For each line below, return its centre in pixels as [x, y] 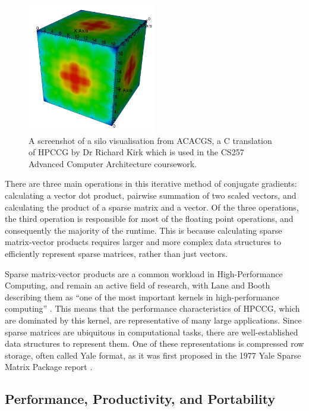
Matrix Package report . [49, 367]
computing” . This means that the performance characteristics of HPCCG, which [152, 308]
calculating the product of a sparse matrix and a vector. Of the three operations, [152, 207]
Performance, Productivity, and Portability [140, 399]
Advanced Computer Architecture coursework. [113, 163]
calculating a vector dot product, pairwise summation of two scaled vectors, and [151, 195]
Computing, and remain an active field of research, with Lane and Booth [138, 285]
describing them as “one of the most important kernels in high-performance [142, 297]
